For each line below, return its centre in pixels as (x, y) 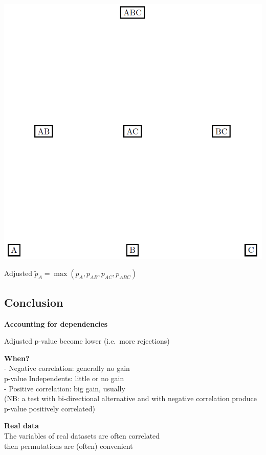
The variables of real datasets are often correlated (82, 436)
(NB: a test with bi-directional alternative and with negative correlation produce (130, 398)
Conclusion (34, 302)
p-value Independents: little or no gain (64, 378)
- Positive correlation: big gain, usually (65, 388)
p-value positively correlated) (50, 408)
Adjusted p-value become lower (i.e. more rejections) (87, 341)
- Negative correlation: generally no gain (67, 368)
